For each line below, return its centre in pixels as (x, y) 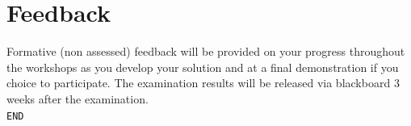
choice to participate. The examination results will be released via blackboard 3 (203, 83)
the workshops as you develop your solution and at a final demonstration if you (203, 67)
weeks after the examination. (78, 98)
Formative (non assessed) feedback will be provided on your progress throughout (206, 51)
